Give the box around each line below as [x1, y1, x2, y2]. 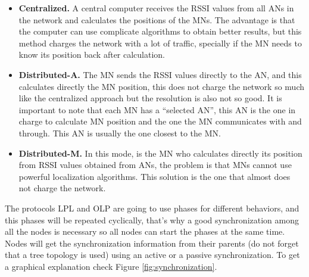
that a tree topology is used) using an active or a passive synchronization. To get [5, 248, 300, 261]
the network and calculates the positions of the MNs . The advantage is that [18, 13, 295, 26]
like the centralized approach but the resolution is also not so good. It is [18, 92, 282, 104]
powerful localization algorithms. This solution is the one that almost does [18, 170, 291, 182]
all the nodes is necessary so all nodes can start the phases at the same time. [5, 225, 285, 238]
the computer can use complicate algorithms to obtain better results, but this [18, 25, 302, 38]
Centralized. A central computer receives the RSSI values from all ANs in [18, 2, 294, 14]
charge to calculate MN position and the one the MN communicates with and [18, 115, 302, 127]
